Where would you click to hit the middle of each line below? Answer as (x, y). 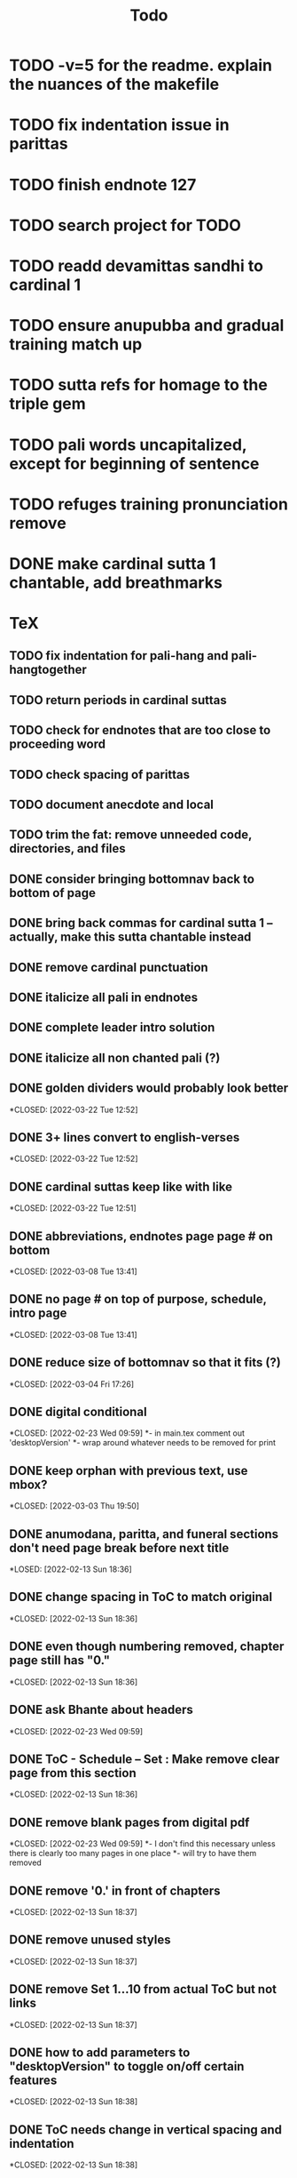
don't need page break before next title (119, 1548)
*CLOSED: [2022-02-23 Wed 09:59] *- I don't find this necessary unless (143, 1844)
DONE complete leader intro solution (112, 1028)
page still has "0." (60, 1660)
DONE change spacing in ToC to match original (141, 1597)
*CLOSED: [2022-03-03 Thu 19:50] (74, 1506)
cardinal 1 (45, 284)
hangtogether (48, 670)
